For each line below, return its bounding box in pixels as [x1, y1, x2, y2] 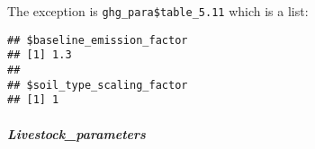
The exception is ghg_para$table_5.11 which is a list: [7, 2, 309, 20]
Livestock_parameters [7, 124, 146, 143]
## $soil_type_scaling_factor [7, 78, 188, 92]
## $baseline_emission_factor [7, 33, 188, 47]
